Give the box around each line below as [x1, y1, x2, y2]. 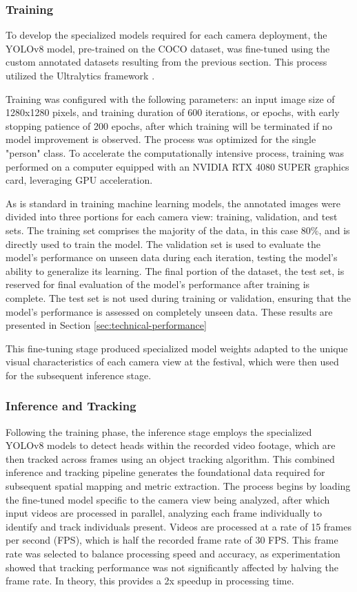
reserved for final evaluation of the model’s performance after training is [6, 277, 310, 292]
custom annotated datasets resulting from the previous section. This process [6, 55, 327, 69]
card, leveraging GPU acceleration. [6, 173, 153, 187]
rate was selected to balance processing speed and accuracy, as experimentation [6, 546, 340, 561]
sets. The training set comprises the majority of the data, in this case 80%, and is [6, 222, 350, 237]
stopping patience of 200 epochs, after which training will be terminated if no [6, 118, 332, 133]
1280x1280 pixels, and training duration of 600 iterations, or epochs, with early [6, 105, 340, 120]
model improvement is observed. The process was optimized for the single [6, 132, 316, 146]
